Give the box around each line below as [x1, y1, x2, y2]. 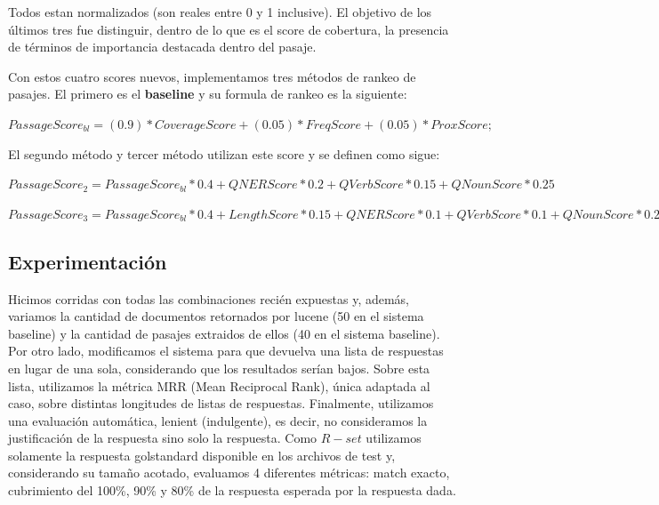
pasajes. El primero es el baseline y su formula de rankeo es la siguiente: [8, 84, 407, 103]
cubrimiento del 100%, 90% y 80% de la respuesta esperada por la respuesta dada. [8, 481, 456, 500]
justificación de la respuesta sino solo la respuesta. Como [8, 429, 317, 447]
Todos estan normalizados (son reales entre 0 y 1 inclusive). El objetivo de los [8, 3, 432, 20]
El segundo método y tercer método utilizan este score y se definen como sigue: [8, 144, 440, 163]
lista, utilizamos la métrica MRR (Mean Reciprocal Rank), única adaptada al [8, 376, 430, 395]
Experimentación [8, 247, 167, 275]
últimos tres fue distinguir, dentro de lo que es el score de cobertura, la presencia [8, 20, 449, 38]
